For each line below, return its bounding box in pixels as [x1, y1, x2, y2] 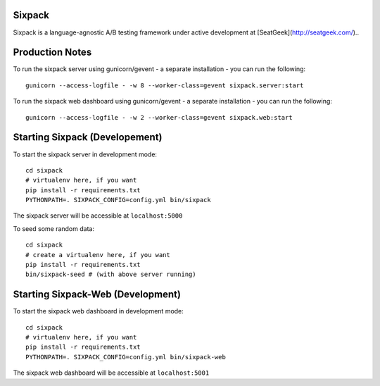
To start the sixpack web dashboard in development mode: [13, 307, 184, 316]
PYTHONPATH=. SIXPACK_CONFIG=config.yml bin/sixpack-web [25, 353, 227, 361]
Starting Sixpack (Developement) [13, 131, 163, 144]
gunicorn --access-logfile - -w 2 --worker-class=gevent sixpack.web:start [25, 113, 293, 121]
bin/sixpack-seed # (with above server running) [25, 270, 196, 278]
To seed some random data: [13, 224, 95, 232]
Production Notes [13, 46, 92, 58]
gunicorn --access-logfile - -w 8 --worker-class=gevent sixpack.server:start [25, 81, 304, 89]
